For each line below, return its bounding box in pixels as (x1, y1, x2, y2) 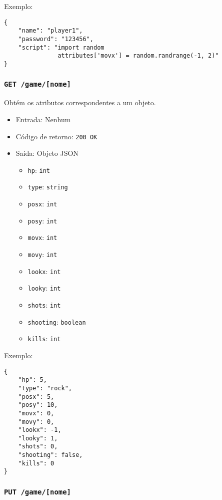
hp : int (27, 164, 50, 175)
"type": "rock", (18, 384, 72, 392)
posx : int (27, 198, 57, 209)
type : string (27, 181, 68, 192)
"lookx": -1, (18, 426, 61, 434)
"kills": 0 (18, 459, 54, 467)
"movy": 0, (18, 418, 54, 425)
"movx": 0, (18, 409, 54, 417)
